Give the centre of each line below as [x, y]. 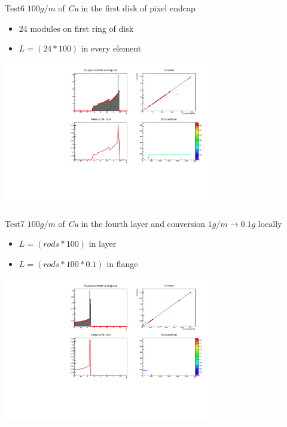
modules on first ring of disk [82, 28]
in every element [111, 48]
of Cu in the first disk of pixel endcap [127, 8]
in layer [103, 243]
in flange [122, 263]
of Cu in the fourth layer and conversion [132, 223]
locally [270, 223]
